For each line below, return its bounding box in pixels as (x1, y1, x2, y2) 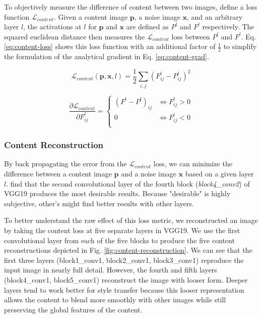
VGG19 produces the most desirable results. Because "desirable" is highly (4, 188, 231, 199)
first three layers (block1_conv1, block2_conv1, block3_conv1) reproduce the (4, 254, 244, 265)
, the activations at (23, 21, 82, 32)
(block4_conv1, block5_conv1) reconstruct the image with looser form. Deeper (4, 274, 248, 285)
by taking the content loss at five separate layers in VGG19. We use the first (4, 225, 240, 235)
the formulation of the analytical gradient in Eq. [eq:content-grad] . (4, 51, 209, 62)
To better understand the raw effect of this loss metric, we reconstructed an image (4, 215, 258, 225)
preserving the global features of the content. (4, 304, 143, 314)
